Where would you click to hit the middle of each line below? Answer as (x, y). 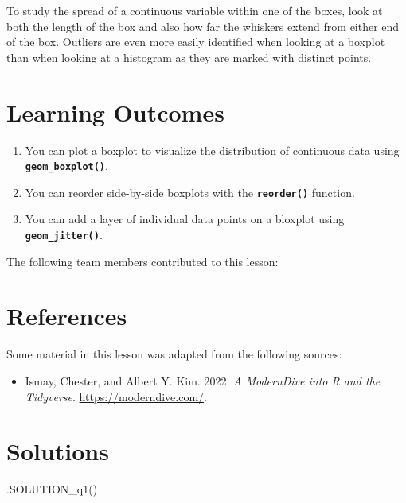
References (67, 316)
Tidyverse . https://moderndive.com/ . (116, 396)
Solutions (58, 451)
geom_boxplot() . (66, 166)
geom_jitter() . (64, 234)
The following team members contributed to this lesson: (142, 261)
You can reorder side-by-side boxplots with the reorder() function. (190, 192)
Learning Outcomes (115, 112)
